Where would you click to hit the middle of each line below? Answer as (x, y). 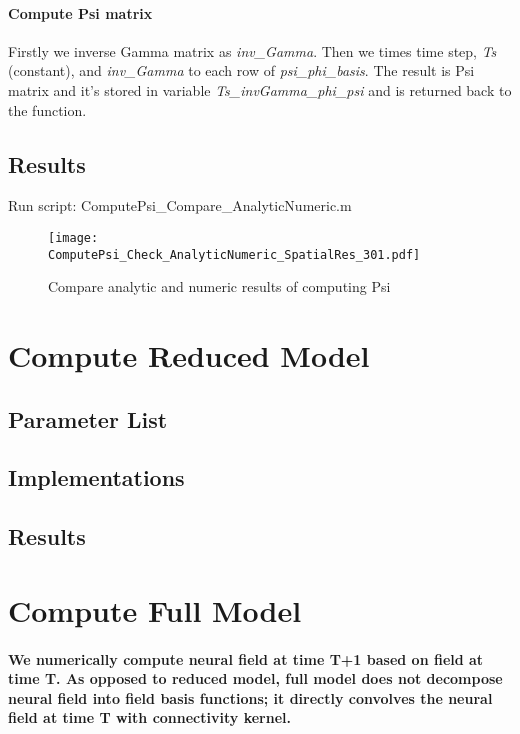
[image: (73, 237)
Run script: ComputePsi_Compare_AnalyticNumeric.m (180, 205)
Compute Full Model (155, 609)
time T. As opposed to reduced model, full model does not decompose (255, 678)
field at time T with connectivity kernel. (149, 717)
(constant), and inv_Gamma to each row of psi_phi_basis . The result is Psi (241, 70)
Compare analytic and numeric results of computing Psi (219, 286)
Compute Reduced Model (189, 355)
